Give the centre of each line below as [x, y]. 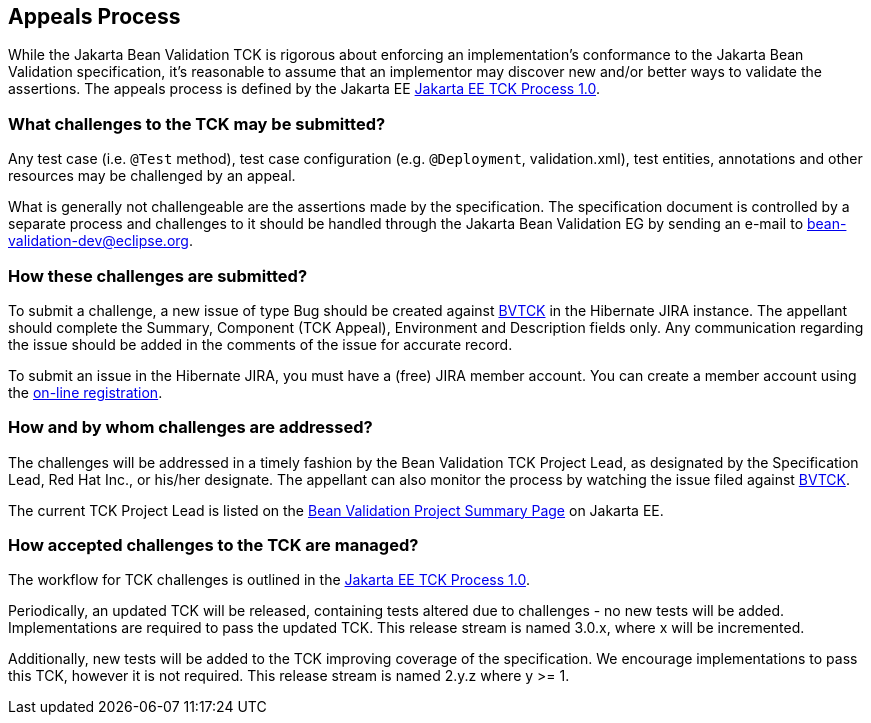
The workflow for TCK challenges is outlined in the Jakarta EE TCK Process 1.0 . [269, 580]
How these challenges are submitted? [158, 275]
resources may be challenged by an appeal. [152, 176]
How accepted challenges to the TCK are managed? [213, 545]
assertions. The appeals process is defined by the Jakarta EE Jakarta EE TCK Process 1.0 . [304, 89]
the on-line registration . [85, 392]
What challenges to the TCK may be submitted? [197, 123]
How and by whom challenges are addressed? [190, 427]
